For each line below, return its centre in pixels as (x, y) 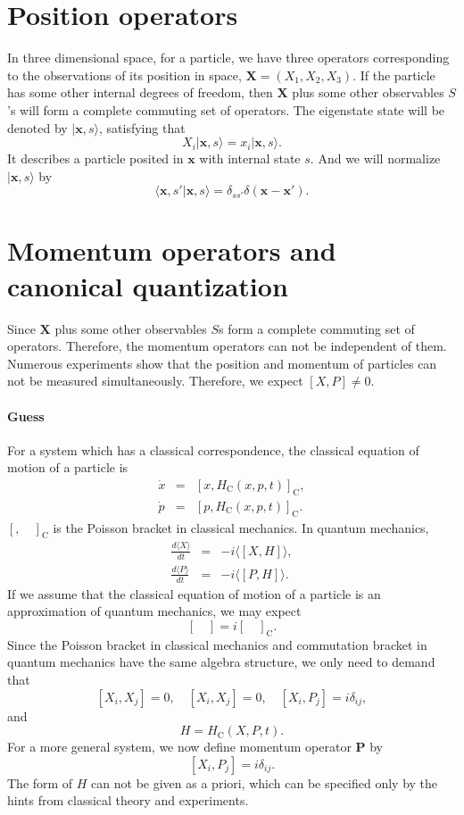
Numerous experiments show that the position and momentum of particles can (222, 363)
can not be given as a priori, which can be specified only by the (265, 782)
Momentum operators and (172, 250)
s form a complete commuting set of (316, 328)
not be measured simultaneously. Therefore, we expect (155, 381)
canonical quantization (148, 285)
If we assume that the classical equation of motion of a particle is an (194, 593)
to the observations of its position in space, (124, 75)
